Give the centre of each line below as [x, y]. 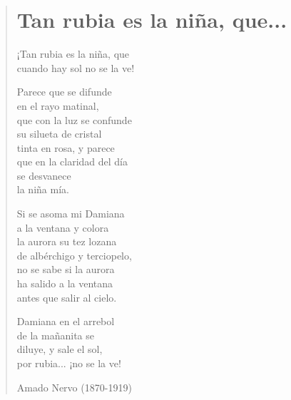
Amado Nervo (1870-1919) [74, 387]
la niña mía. [43, 189]
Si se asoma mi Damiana [71, 214]
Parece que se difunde [64, 92]
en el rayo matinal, [58, 105]
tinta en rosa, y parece [66, 147]
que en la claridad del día [72, 161]
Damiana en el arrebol [66, 321]
